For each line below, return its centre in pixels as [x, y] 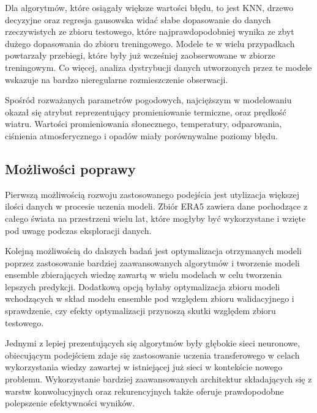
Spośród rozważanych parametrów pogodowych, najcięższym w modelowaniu [148, 100]
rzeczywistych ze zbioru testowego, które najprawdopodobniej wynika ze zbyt [150, 31]
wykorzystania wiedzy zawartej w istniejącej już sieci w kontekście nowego [144, 367]
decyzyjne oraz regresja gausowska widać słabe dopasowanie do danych [138, 19]
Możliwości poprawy [70, 168]
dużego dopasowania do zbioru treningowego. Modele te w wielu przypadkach [150, 43]
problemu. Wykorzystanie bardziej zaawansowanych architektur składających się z [158, 379]
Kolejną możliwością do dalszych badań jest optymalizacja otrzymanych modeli [153, 251]
